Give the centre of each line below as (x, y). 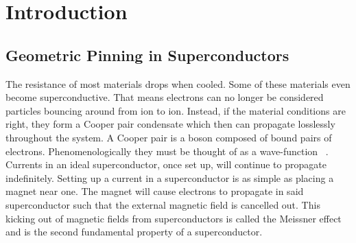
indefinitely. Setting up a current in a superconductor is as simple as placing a (170, 177)
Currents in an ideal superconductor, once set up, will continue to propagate (166, 164)
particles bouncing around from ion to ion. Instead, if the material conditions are (176, 110)
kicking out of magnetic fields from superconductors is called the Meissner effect (174, 218)
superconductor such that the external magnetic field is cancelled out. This (163, 204)
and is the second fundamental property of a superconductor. (134, 232)
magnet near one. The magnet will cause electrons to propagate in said (155, 191)
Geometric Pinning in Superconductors (147, 55)
